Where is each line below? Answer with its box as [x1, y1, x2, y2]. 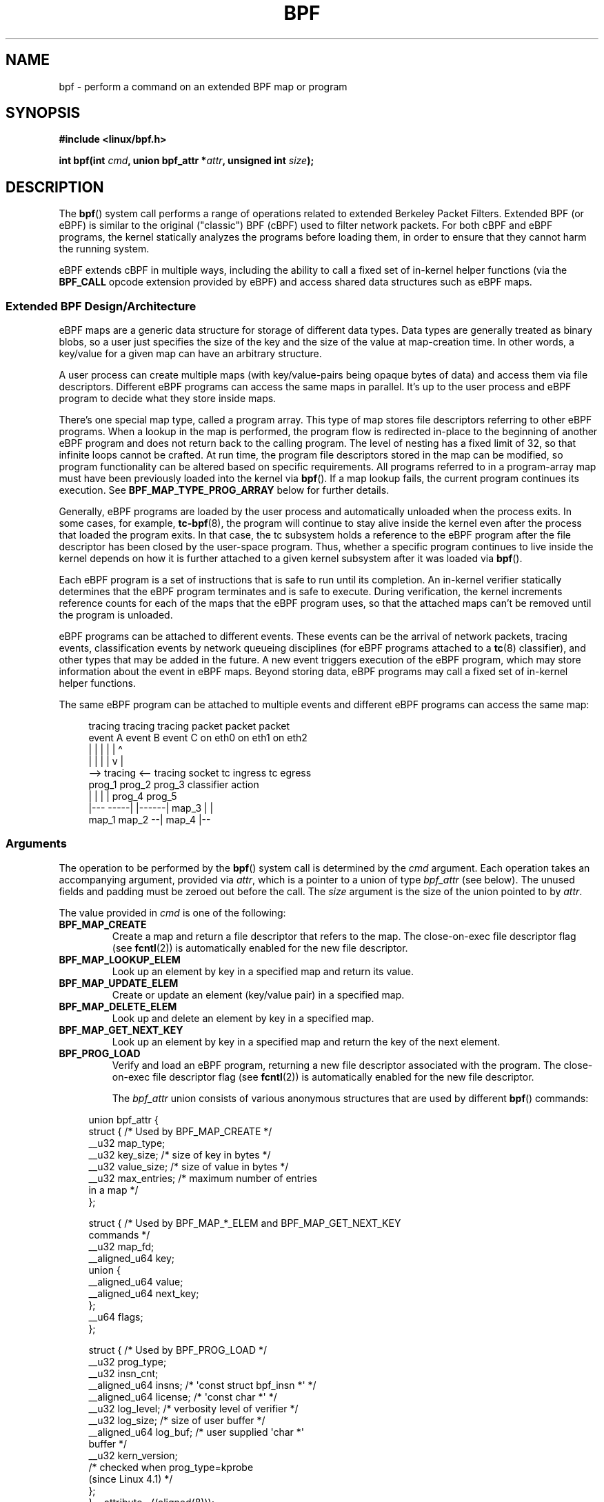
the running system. [59, 243, 150, 255]
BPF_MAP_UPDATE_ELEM [59, 977, 179, 989]
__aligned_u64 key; [88, 1252, 175, 1264]
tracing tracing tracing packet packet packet [88, 720, 290, 732]
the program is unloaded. [59, 609, 173, 621]
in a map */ [88, 1183, 139, 1196]
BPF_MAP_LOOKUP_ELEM [59, 953, 181, 965]
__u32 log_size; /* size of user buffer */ [88, 1414, 265, 1426]
